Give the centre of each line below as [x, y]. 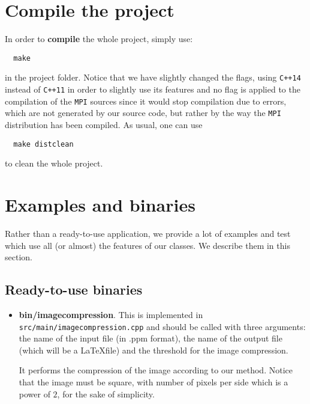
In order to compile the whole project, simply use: [99, 39]
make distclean [43, 144]
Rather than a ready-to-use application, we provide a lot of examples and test [148, 233]
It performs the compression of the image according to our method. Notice [156, 370]
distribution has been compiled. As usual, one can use [104, 124]
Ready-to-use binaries [74, 289]
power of [34, 393]
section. [19, 257]
